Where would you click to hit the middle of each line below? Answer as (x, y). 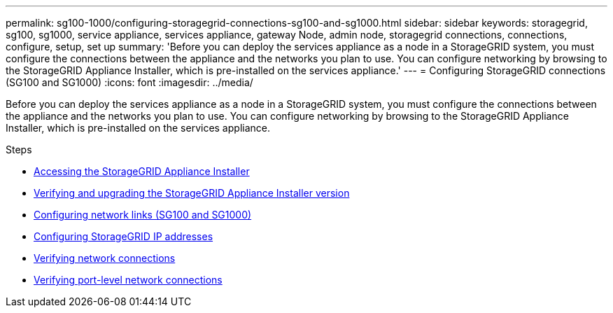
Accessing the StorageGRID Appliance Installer (142, 171)
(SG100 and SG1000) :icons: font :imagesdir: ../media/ (129, 82)
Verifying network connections (105, 258)
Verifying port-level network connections (128, 280)
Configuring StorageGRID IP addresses (124, 236)
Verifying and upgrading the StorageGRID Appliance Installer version (192, 193)
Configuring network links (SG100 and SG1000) (143, 215)
